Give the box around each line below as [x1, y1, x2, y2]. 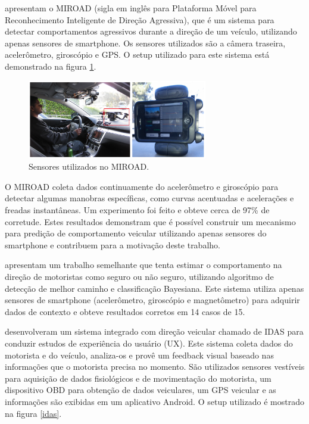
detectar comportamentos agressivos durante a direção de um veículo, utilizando [5, 25, 297, 38]
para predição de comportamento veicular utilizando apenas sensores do [5, 227, 267, 239]
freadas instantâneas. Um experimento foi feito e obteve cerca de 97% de [5, 204, 270, 216]
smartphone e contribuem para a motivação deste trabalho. [5, 238, 220, 251]
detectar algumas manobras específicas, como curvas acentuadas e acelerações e [5, 192, 294, 204]
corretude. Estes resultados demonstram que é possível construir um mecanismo [5, 215, 296, 227]
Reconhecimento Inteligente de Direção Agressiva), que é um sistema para [5, 13, 274, 26]
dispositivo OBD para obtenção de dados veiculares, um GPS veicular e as [5, 384, 276, 396]
